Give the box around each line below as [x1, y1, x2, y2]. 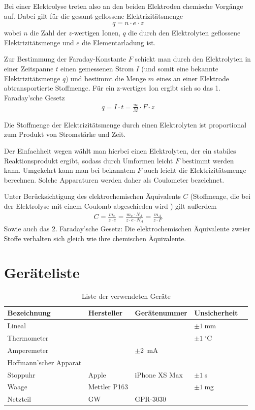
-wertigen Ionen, [71, 28, 121, 38]
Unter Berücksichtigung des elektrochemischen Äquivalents [4, 191, 181, 201]
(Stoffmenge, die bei [190, 191, 251, 201]
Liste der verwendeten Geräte [81, 290, 171, 301]
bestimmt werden [182, 155, 234, 165]
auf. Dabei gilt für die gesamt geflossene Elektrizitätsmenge [4, 10, 183, 21]
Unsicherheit [194, 308, 238, 318]
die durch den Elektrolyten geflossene [128, 28, 241, 38]
